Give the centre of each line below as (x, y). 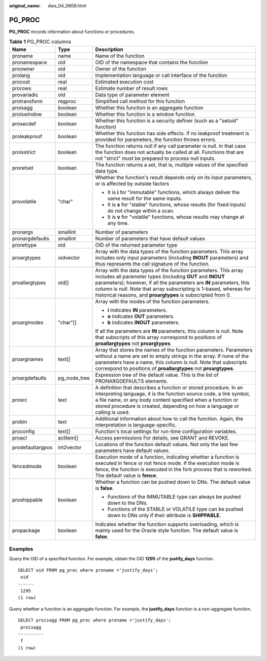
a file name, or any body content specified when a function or (167, 400)
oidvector (69, 258)
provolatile (24, 201)
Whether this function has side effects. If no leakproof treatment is (172, 133)
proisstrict (24, 152)
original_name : (25, 6)
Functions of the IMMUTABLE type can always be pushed (174, 497)
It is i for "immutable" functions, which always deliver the (174, 192)
